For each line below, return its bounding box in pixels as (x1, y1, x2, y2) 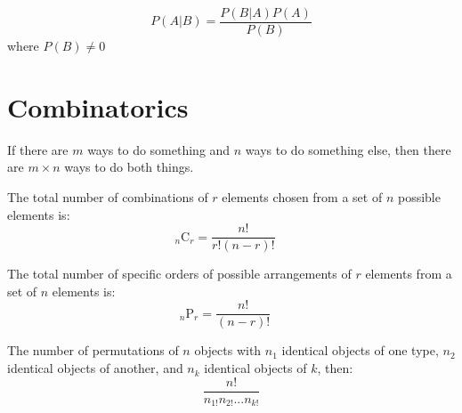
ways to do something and (87, 140, 231, 158)
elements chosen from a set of (222, 187, 383, 206)
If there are (7, 140, 69, 158)
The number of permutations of (7, 341, 179, 360)
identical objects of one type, (281, 341, 439, 360)
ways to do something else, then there (245, 140, 451, 158)
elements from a (365, 264, 452, 283)
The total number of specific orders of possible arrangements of (7, 264, 352, 283)
